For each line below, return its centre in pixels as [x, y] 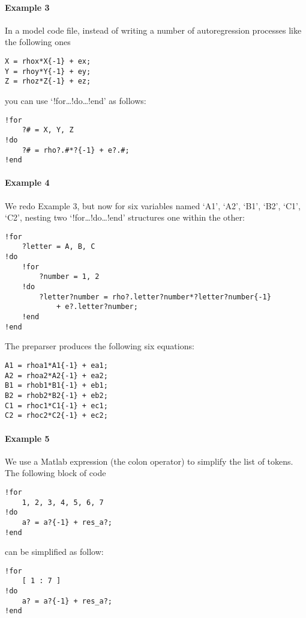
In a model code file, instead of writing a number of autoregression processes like [153, 30]
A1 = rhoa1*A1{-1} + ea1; [56, 365]
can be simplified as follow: [54, 552]
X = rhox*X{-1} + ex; [48, 61]
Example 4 [27, 182]
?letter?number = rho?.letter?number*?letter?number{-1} [155, 297]
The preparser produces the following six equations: [100, 346]
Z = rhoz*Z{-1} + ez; [48, 81]
